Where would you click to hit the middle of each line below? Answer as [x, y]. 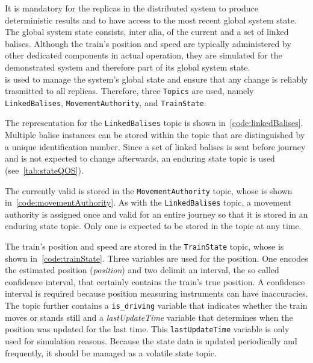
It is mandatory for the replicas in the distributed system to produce [132, 8]
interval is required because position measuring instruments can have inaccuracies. [156, 293]
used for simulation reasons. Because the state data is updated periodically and [151, 340]
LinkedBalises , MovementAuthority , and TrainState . [106, 102]
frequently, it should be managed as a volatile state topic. [111, 352]
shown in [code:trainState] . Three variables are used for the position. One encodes [156, 258]
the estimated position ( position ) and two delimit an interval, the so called [142, 270]
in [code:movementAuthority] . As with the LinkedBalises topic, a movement [148, 202]
